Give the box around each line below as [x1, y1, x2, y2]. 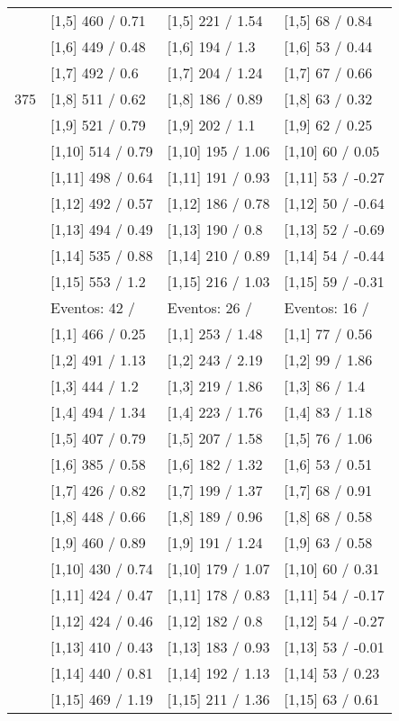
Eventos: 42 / [50, 297, 136, 318]
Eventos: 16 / [284, 297, 369, 318]
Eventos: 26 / [167, 297, 252, 318]
